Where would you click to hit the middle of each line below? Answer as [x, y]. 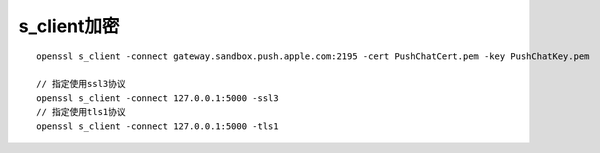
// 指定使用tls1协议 [81, 112]
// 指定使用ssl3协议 [81, 84]
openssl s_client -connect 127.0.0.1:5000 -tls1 [157, 126]
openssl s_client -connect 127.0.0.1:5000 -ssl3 [157, 98]
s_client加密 [69, 26]
